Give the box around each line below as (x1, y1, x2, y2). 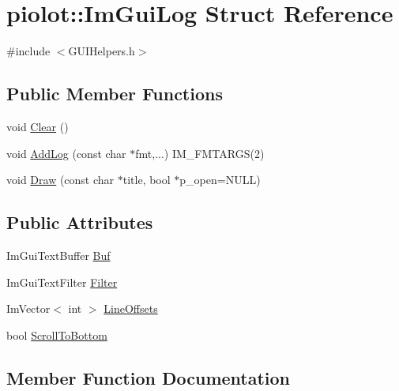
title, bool (122, 171, 171, 188)
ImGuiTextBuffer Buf (6, 246, 111, 263)
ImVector (6, 300, 51, 317)
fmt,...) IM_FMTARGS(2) (135, 145, 265, 161)
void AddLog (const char (6, 145, 126, 161)
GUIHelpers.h (68, 43, 135, 59)
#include (6, 43, 51, 59)
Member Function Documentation (6, 365, 291, 389)
